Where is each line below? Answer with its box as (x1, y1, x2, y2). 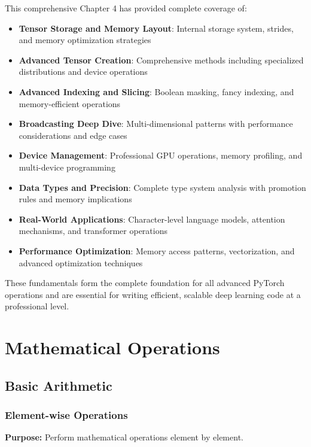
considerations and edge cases (19, 129, 127, 141)
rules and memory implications (19, 193, 132, 205)
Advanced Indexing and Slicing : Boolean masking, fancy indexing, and (19, 85, 294, 98)
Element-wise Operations (5, 407, 128, 422)
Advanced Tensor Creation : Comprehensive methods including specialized (19, 53, 304, 66)
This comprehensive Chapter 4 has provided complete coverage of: (5, 2, 247, 14)
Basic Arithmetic (5, 376, 112, 394)
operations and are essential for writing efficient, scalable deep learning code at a (5, 288, 301, 300)
